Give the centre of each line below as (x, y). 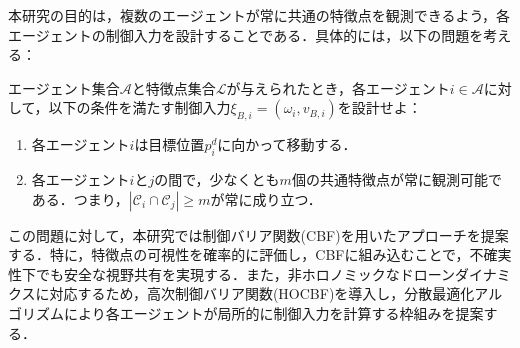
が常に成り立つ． (266, 198)
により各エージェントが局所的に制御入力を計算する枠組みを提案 (273, 312)
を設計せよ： (379, 107)
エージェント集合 (64, 87)
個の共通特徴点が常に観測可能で (396, 178)
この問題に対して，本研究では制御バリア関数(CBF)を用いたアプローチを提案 (258, 234)
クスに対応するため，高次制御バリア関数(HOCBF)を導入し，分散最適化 (241, 293)
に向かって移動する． (287, 144)
